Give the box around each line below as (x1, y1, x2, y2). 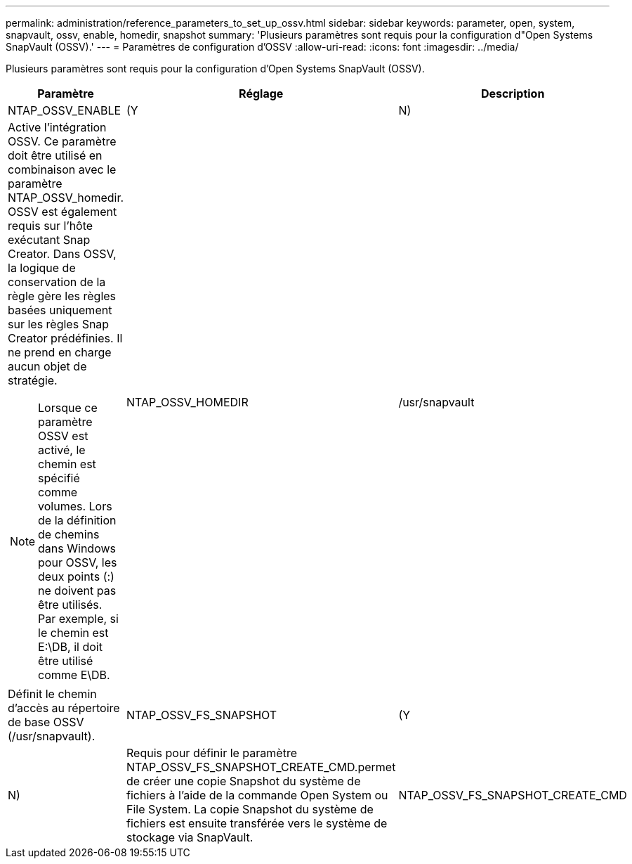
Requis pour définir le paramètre (126, 746, 297, 760)
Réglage (239, 86, 284, 101)
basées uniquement (8, 303, 112, 317)
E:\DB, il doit (38, 640, 103, 654)
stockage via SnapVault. (126, 830, 254, 844)
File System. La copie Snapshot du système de (126, 802, 374, 816)
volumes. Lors (38, 499, 112, 513)
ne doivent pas (38, 583, 117, 598)
